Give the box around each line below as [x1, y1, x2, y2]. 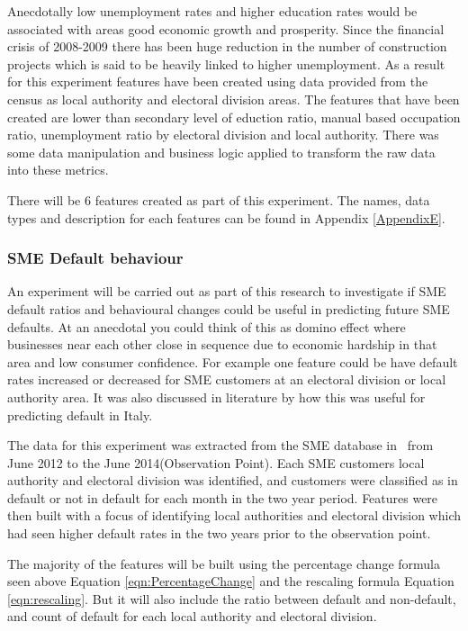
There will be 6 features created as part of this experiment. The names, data [7, 190, 430, 209]
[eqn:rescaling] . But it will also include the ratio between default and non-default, [7, 589, 456, 608]
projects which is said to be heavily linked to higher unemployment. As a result [7, 54, 445, 73]
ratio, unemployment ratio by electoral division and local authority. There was [7, 125, 439, 144]
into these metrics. [7, 160, 109, 179]
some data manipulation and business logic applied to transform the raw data [7, 142, 436, 161]
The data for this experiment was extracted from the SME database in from [7, 436, 434, 455]
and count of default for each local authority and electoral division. [7, 607, 377, 626]
